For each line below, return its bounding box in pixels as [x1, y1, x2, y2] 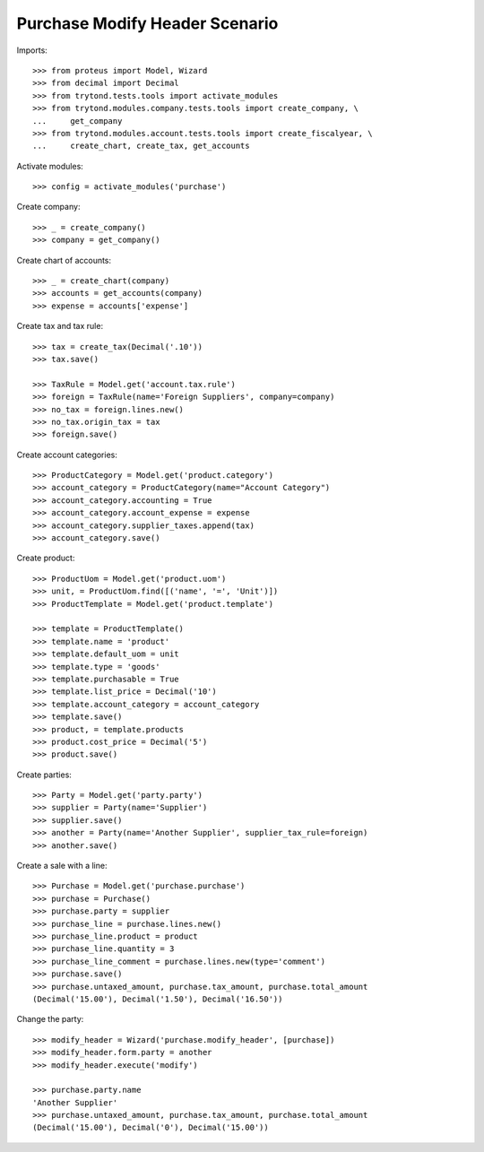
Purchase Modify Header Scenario [16, 13, 279, 33]
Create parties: [16, 769, 72, 780]
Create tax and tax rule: [16, 321, 103, 332]
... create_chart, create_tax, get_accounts [32, 141, 250, 152]
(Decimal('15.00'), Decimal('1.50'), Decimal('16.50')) [32, 993, 283, 1004]
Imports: [16, 45, 48, 56]
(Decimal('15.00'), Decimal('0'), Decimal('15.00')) [32, 1122, 269, 1133]
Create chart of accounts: [16, 255, 112, 265]
